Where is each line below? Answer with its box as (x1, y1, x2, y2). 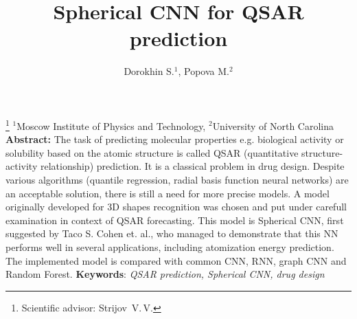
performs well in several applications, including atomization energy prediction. (5, 239, 334, 254)
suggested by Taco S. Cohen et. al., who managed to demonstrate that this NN (5, 226, 338, 241)
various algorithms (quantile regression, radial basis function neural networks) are (5, 172, 349, 186)
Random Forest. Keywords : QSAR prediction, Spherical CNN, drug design (5, 267, 325, 281)
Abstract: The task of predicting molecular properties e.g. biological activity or (5, 132, 344, 146)
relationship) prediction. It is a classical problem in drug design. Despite (40, 159, 345, 173)
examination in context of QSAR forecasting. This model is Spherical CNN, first (5, 212, 344, 227)
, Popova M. (178, 64, 229, 78)
